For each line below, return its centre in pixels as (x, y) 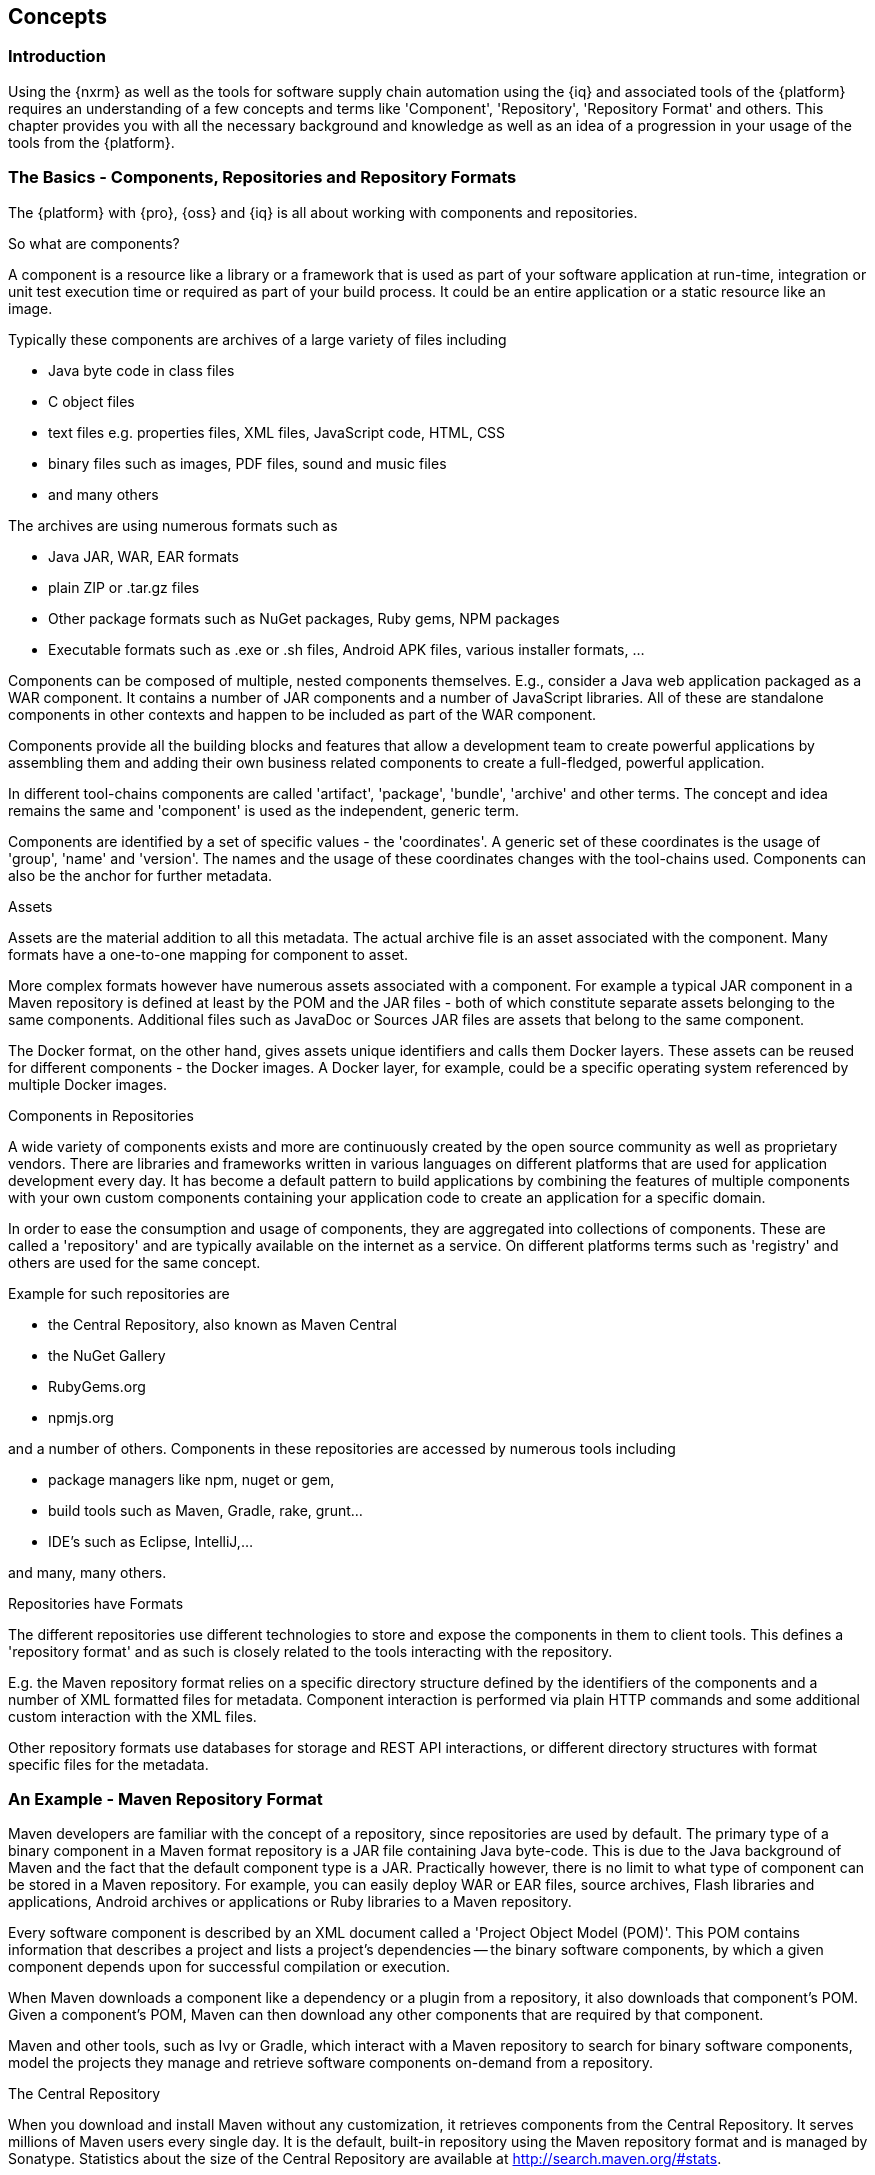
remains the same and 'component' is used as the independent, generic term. (264, 810)
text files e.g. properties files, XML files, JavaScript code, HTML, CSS (277, 432)
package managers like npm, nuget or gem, (191, 1479)
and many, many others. (87, 1572)
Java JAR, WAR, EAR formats (143, 556)
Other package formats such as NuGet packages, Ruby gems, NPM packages (304, 618)
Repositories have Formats (96, 1603)
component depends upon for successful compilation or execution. (229, 1967)
